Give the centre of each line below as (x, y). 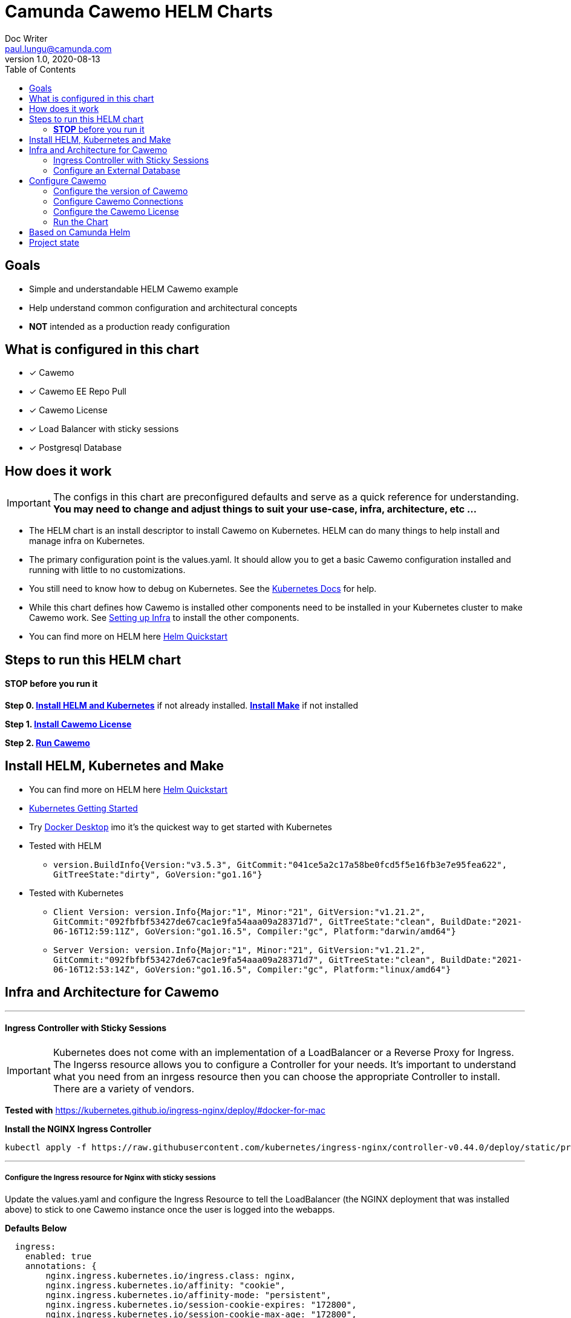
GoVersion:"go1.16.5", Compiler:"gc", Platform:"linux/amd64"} (298, 969)
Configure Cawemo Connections (118, 201)
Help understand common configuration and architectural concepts (163, 307)
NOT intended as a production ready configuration (130, 326)
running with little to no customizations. (107, 570)
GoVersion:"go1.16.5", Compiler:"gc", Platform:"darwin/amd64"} (300, 931)
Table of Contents (41, 69)
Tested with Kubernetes (77, 893)
